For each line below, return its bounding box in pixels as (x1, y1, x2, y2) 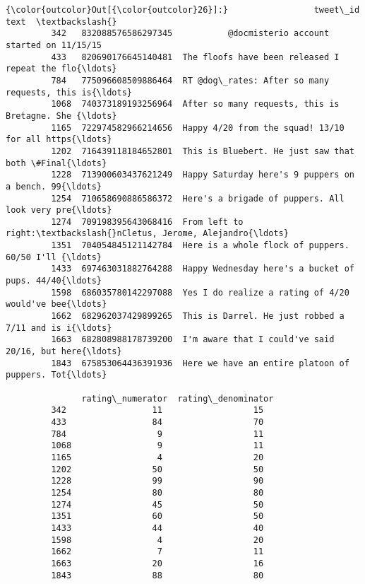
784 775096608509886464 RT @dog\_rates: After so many (51, 75, 330, 86)
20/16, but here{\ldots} (6, 346, 122, 357)
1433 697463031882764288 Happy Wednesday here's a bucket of (51, 264, 354, 274)
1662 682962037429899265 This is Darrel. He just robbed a (51, 311, 345, 322)
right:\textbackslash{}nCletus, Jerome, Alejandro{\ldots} (6, 228, 289, 239)
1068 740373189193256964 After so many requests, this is (51, 99, 340, 110)
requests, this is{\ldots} (6, 87, 132, 98)
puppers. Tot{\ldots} (6, 370, 107, 380)
